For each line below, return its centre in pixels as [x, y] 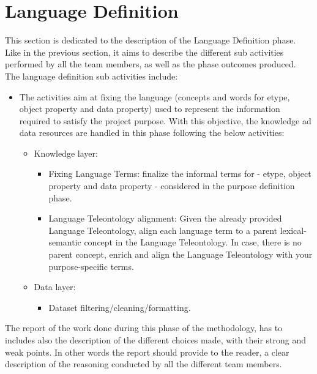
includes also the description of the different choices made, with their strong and [156, 340]
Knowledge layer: [66, 153]
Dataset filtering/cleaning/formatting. [120, 307]
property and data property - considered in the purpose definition [172, 186]
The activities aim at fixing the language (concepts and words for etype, [155, 96]
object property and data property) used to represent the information [150, 109]
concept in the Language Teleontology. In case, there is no [193, 242]
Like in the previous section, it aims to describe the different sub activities [144, 52]
